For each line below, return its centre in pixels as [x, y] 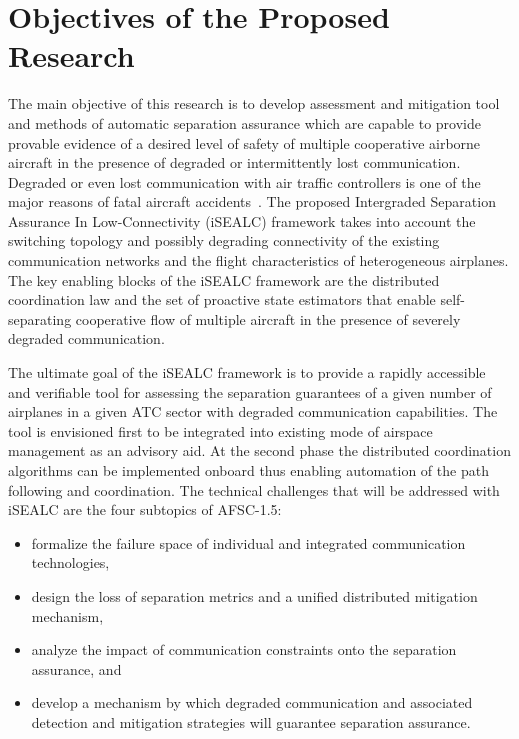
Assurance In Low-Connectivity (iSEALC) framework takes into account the [242, 220]
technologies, [70, 562]
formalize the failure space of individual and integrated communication [248, 542]
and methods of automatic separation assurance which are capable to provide [244, 122]
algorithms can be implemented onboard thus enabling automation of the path [248, 470]
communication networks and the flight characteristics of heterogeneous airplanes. [258, 260]
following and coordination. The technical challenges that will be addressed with [254, 489]
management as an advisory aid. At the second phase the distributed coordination [259, 450]
